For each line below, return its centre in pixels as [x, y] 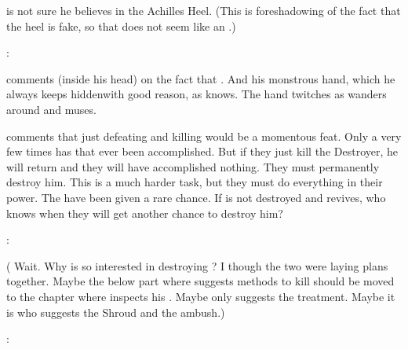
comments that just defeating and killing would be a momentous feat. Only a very [204, 136]
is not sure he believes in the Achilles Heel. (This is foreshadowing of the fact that [204, 10]
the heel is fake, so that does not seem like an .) [121, 26]
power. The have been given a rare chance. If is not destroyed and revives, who [196, 197]
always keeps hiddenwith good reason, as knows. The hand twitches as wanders [197, 94]
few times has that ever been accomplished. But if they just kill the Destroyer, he [202, 151]
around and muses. [51, 109]
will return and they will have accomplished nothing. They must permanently [193, 166]
